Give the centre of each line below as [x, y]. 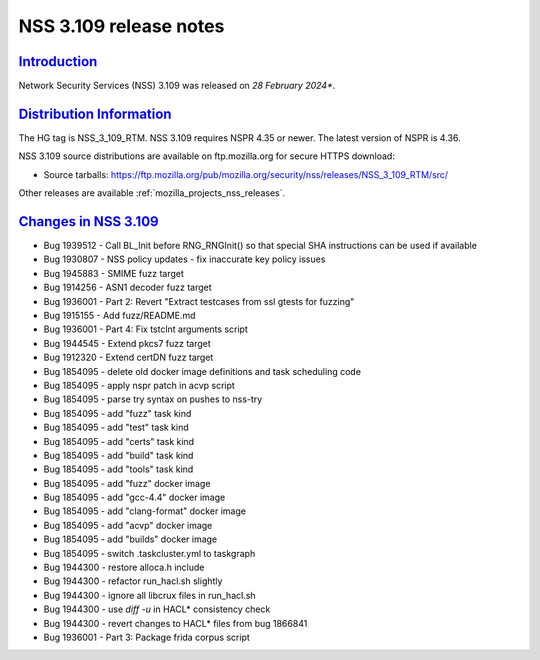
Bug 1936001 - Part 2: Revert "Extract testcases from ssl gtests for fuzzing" [199, 301]
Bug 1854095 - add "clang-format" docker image [145, 511]
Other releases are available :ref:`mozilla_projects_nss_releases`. [152, 193]
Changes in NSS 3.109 [88, 221]
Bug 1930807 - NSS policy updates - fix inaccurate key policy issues [184, 259]
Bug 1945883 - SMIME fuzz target [114, 273]
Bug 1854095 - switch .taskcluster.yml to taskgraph [149, 553]
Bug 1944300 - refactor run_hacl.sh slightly [133, 581]
